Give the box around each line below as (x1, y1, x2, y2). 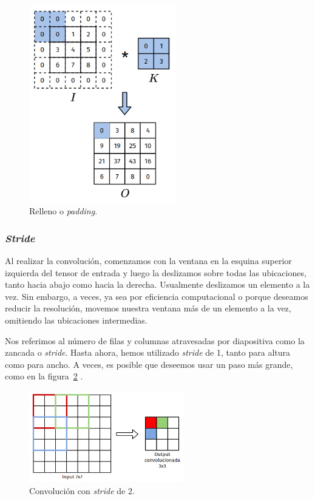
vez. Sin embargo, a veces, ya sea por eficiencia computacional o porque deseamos (5, 290, 308, 302)
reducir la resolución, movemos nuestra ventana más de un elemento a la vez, (5, 302, 291, 314)
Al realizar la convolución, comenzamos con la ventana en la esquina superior (5, 254, 292, 267)
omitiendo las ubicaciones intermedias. (5, 314, 147, 327)
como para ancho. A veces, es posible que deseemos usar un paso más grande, (5, 358, 293, 370)
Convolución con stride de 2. (29, 484, 135, 497)
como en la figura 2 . (5, 370, 83, 382)
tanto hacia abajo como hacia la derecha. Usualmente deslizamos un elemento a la (5, 278, 310, 291)
